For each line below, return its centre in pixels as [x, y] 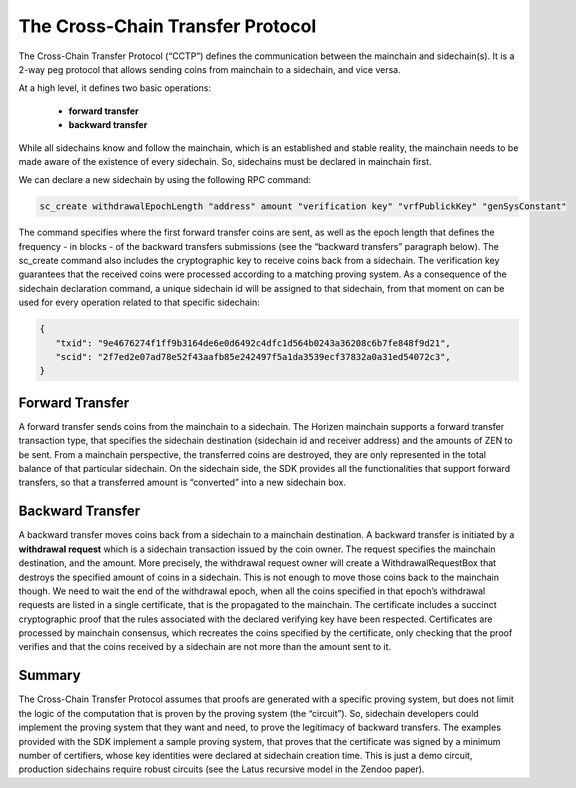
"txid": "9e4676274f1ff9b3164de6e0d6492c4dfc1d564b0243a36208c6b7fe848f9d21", [253, 343]
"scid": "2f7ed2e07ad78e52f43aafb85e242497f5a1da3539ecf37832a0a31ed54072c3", [253, 356]
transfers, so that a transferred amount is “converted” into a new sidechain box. [182, 482]
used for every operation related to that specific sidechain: [139, 302]
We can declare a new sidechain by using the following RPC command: [165, 180]
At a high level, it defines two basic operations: [115, 88]
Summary [49, 675]
